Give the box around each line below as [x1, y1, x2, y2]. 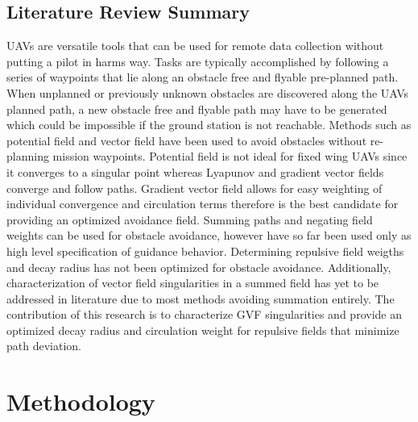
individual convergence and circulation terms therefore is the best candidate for [6, 195, 399, 212]
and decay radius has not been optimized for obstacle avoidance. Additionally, [6, 258, 391, 275]
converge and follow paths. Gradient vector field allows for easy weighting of [6, 179, 383, 196]
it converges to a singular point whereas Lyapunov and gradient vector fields [6, 163, 384, 180]
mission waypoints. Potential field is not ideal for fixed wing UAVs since [52, 148, 408, 165]
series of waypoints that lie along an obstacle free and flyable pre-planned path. [6, 69, 399, 86]
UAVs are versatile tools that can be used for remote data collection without [6, 37, 384, 54]
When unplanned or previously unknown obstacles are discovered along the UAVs [6, 84, 409, 101]
